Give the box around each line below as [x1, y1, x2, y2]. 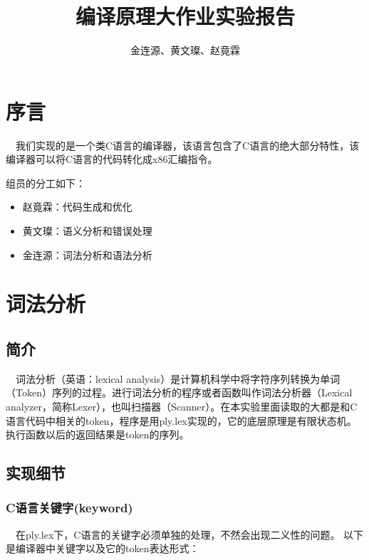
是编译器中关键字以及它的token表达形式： [6, 541, 199, 556]
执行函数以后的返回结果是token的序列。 [6, 427, 189, 442]
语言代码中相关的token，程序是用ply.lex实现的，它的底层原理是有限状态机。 [6, 413, 357, 428]
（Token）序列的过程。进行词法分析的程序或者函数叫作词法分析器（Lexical [6, 385, 353, 400]
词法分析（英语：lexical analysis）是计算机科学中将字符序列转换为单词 [15, 371, 341, 386]
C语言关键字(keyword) [6, 499, 133, 517]
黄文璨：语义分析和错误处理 [22, 223, 152, 238]
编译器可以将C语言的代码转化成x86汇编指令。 [6, 152, 218, 167]
